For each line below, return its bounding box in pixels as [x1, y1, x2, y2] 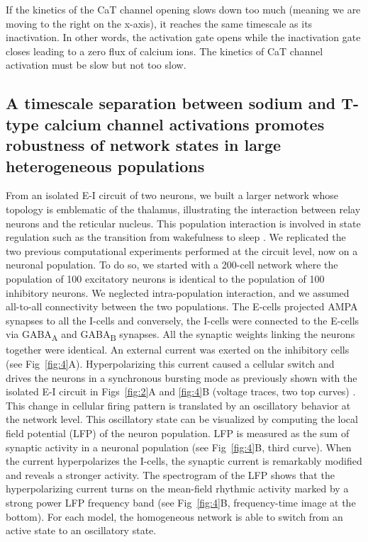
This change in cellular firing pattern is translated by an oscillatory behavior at [6, 397, 351, 412]
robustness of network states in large [6, 134, 281, 156]
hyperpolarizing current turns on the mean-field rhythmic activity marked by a [6, 481, 349, 496]
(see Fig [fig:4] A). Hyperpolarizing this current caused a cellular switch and [6, 356, 335, 371]
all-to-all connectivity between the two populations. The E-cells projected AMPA [6, 299, 358, 314]
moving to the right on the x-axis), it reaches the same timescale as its [6, 16, 313, 30]
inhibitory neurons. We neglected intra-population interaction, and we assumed [6, 285, 350, 300]
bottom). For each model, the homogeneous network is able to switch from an [6, 509, 343, 524]
